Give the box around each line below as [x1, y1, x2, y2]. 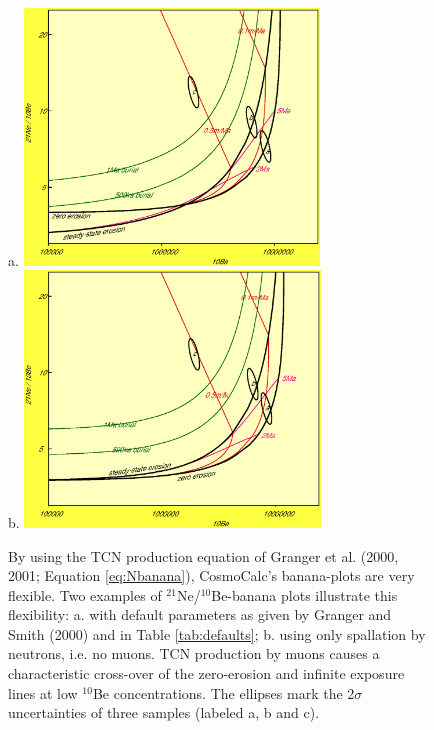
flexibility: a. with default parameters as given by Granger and [8, 604, 392, 625]
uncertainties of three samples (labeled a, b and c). [8, 702, 320, 723]
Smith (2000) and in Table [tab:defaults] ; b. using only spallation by [8, 623, 426, 644]
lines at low [8, 682, 78, 703]
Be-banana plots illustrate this [211, 584, 398, 605]
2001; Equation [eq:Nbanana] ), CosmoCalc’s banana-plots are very [8, 565, 415, 586]
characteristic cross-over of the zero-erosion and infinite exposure [8, 663, 405, 684]
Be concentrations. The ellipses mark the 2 [92, 682, 355, 703]
